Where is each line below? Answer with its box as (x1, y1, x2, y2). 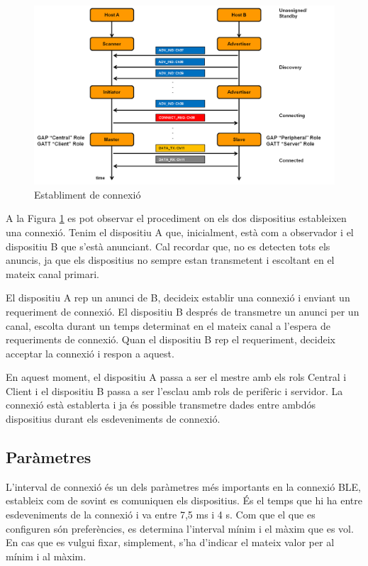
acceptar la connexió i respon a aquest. (6, 345, 174, 360)
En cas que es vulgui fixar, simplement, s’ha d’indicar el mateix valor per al (6, 535, 335, 550)
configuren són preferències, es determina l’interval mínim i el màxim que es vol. (6, 521, 354, 536)
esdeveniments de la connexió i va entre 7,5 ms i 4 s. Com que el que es (6, 507, 316, 522)
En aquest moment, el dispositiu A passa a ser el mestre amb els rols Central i (6, 370, 347, 384)
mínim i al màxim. (6, 548, 87, 563)
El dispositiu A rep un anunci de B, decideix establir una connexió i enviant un (6, 290, 350, 305)
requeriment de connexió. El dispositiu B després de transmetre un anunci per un (6, 304, 359, 318)
